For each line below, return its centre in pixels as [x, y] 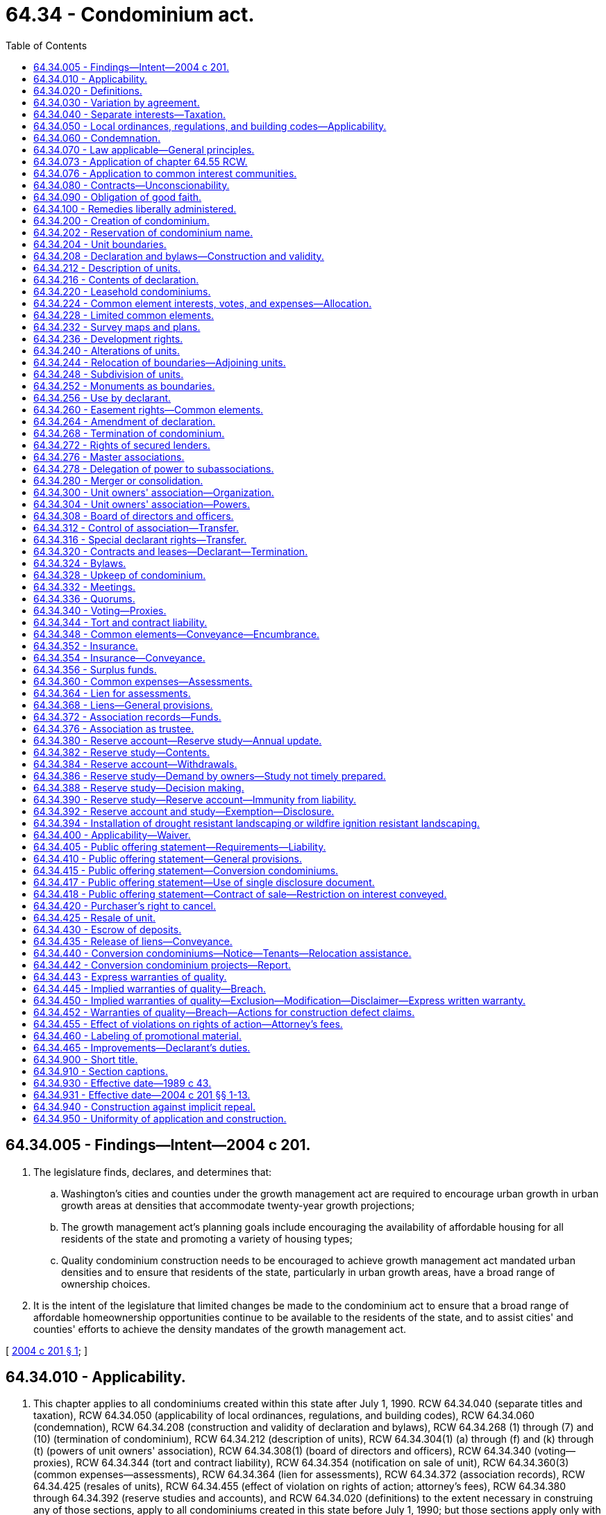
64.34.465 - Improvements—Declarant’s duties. [142, 1047]
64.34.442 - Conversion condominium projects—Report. [162, 965]
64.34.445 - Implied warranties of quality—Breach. [150, 988]
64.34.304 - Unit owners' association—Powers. [142, 504]
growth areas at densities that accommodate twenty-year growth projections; [238, 1205]
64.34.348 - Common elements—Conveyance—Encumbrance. [177, 634]
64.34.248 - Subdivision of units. [109, 374]
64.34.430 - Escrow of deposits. [108, 929]
